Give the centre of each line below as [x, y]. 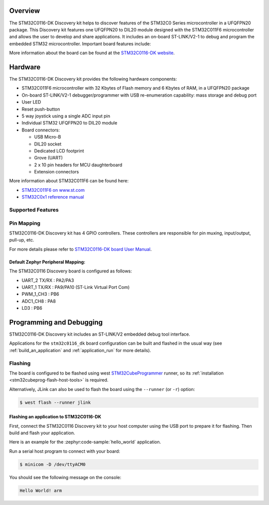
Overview [25, 11]
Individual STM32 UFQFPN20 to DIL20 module [69, 123]
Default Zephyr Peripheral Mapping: [47, 262]
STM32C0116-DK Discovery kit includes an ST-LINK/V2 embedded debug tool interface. [100, 334]
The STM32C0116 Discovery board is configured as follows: [70, 271]
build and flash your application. [42, 433]
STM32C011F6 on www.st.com [53, 190]
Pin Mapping [25, 223]
